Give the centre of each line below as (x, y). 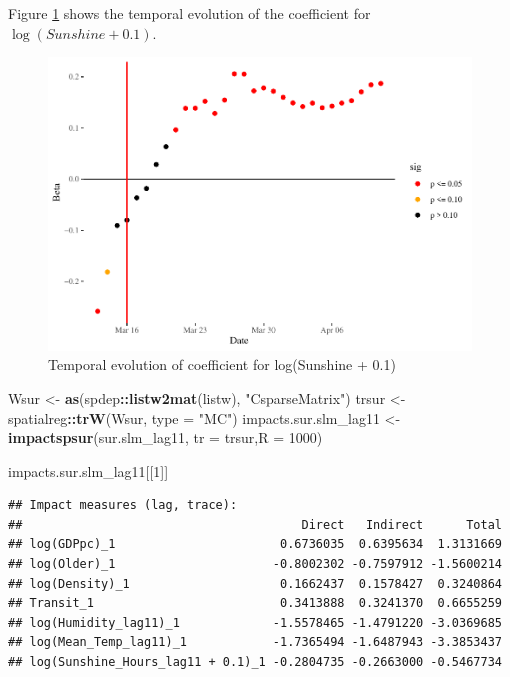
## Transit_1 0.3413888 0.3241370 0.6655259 (255, 603)
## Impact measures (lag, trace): (123, 505)
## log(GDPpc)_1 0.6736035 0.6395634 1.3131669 (255, 544)
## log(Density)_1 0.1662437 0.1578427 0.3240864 (255, 583)
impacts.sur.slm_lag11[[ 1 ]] (88, 470)
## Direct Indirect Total (255, 524)
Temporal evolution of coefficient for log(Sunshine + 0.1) (222, 364)
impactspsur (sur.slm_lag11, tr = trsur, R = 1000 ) (165, 437)
